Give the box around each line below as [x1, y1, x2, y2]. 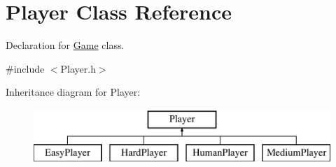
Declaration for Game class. [6, 38, 125, 52]
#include [6, 61, 45, 75]
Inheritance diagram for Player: [6, 85, 141, 99]
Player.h [60, 61, 96, 75]
